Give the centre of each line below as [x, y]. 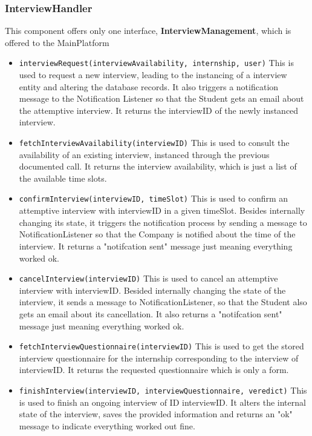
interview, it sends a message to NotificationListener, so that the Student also [163, 302]
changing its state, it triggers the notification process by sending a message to [163, 222]
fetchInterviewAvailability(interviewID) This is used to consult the [154, 143]
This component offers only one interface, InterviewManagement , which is [148, 31]
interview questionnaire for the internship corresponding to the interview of [159, 358]
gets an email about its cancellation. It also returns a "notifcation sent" [151, 313]
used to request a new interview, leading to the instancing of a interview [153, 75]
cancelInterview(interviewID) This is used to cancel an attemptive [148, 278]
